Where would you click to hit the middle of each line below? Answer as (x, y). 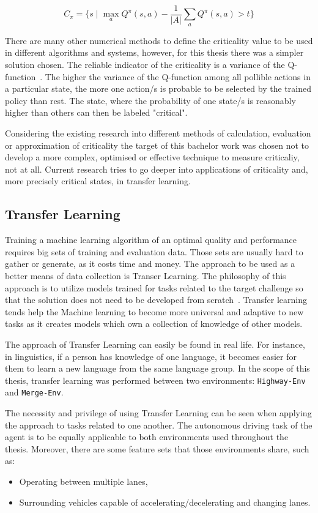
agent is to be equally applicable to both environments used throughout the (147, 437)
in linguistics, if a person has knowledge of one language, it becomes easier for (151, 356)
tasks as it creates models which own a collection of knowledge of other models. (154, 324)
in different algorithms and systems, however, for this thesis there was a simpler (154, 52)
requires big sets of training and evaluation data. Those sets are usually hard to (154, 251)
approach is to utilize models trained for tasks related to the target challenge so (154, 287)
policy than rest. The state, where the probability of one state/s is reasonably (150, 100)
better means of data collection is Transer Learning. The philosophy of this (146, 275)
